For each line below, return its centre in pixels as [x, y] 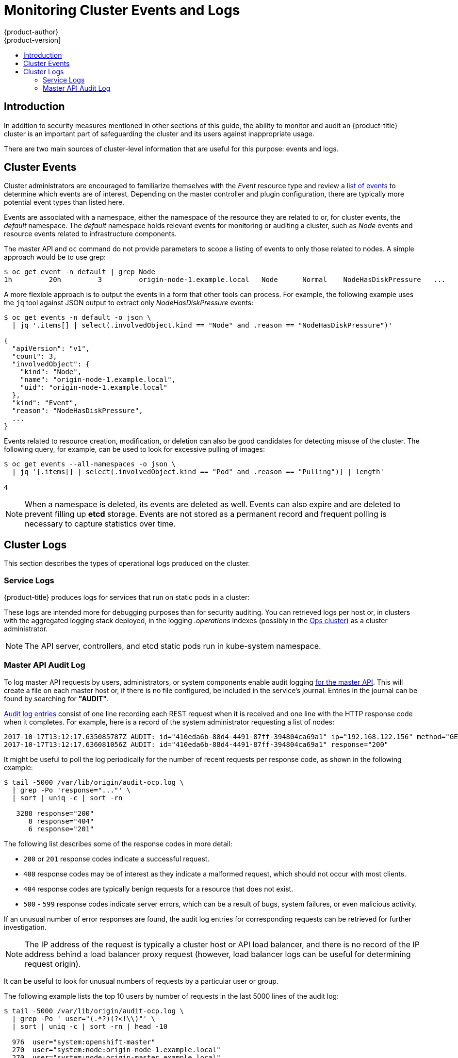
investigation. [25, 927]
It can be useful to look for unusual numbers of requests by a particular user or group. [141, 981]
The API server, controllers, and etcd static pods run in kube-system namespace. [173, 646]
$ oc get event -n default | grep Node [80, 272]
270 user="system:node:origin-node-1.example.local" [116, 1050]
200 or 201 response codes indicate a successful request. [116, 859]
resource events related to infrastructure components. [90, 234]
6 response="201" [61, 829]
